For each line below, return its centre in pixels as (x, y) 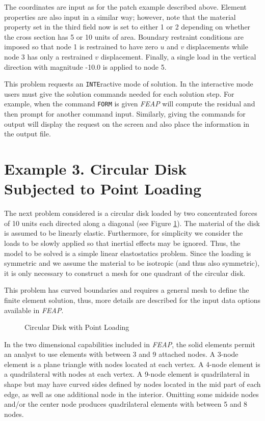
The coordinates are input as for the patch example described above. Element (125, 7)
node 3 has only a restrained (48, 56)
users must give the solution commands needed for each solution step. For (119, 93)
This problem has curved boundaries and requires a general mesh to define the (127, 290)
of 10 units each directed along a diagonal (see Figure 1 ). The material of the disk (132, 223)
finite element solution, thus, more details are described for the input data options (132, 300)
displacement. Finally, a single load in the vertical (178, 56)
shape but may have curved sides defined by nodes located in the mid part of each (132, 384)
